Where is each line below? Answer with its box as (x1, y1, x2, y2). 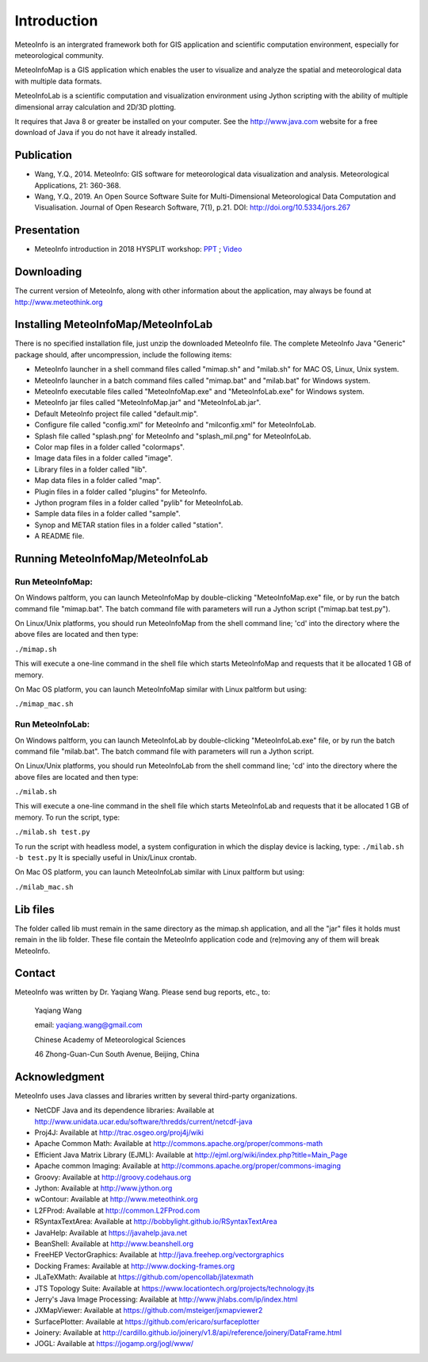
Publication (14, 149, 73, 162)
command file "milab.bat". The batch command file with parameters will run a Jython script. (14, 747, 315, 756)
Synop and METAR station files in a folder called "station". (34, 520, 224, 530)
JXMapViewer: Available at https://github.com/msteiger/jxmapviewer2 (34, 1306, 263, 1315)
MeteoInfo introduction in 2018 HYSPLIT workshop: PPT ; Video (34, 245, 243, 254)
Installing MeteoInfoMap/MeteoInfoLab (14, 318, 213, 331)
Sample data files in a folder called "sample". (34, 509, 182, 519)
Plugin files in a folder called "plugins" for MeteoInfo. (34, 487, 208, 496)
